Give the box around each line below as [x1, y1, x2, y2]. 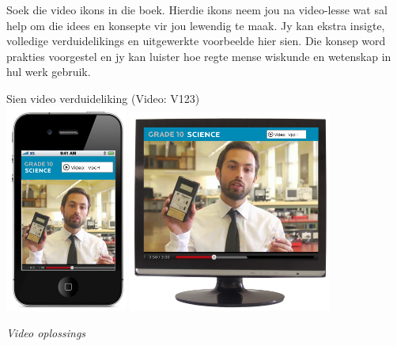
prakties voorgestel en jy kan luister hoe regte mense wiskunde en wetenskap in [6, 48, 391, 64]
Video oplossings [6, 325, 86, 341]
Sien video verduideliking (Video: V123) [6, 89, 200, 106]
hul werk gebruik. [6, 63, 91, 80]
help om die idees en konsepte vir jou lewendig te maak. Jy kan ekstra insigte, [6, 17, 385, 33]
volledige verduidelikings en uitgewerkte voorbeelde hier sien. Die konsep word [6, 32, 386, 49]
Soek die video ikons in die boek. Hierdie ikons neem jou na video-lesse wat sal [6, 2, 388, 17]
